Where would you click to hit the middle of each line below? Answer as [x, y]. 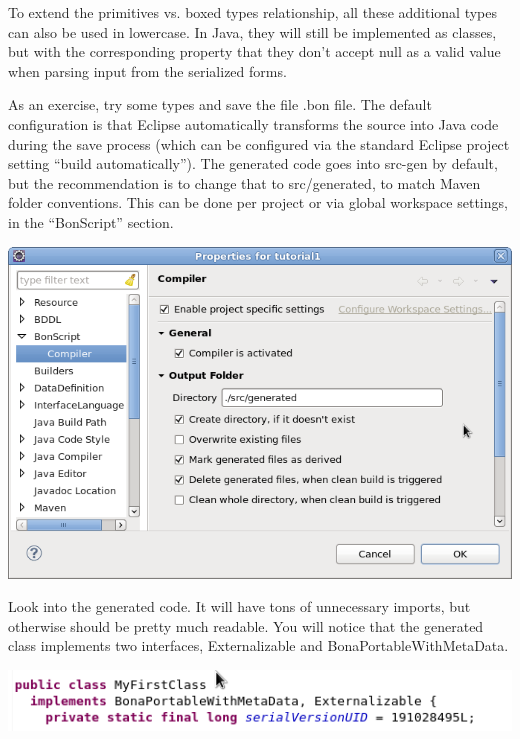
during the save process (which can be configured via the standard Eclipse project [259, 143]
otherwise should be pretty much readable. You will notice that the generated [246, 625]
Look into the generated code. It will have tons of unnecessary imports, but [239, 606]
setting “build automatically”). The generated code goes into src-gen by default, [253, 163]
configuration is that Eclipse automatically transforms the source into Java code [253, 123]
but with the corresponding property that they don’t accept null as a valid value [254, 51]
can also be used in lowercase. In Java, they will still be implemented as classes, [252, 31]
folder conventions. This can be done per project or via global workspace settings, [258, 202]
